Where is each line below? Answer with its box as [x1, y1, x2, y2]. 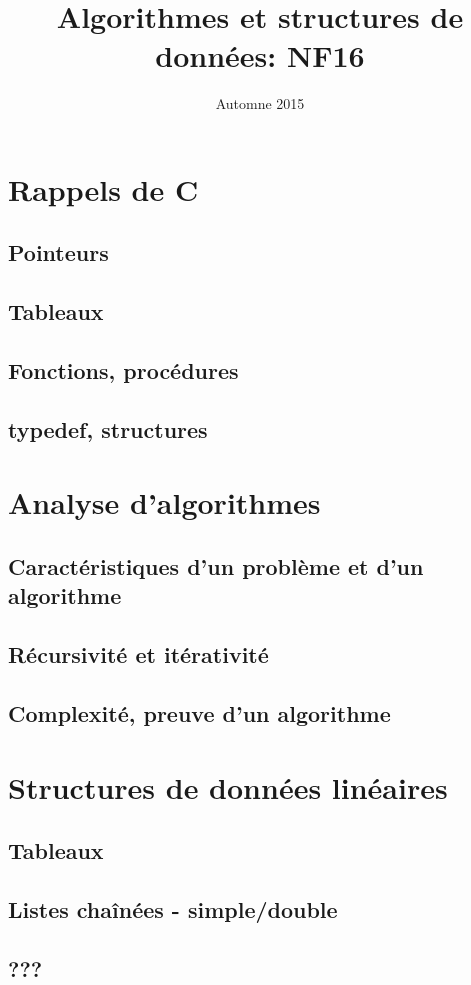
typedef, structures [8, 413, 208, 444]
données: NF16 [155, 35, 365, 76]
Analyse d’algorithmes [8, 482, 321, 523]
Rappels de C [8, 168, 199, 209]
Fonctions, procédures [8, 355, 239, 386]
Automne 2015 [215, 93, 305, 114]
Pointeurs [8, 237, 109, 268]
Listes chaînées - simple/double [8, 893, 338, 924]
